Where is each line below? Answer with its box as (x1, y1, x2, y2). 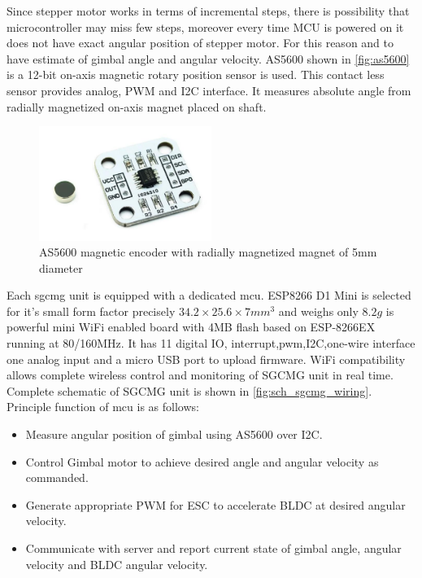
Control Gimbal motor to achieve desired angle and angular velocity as (25, 453, 379, 470)
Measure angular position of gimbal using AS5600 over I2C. (25, 426, 323, 443)
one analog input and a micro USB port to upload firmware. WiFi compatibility (7, 350, 406, 367)
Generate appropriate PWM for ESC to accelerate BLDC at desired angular (25, 496, 406, 513)
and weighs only (278, 302, 359, 319)
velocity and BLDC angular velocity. (25, 555, 208, 572)
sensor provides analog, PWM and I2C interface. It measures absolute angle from (7, 81, 411, 99)
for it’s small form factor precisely (7, 302, 176, 319)
